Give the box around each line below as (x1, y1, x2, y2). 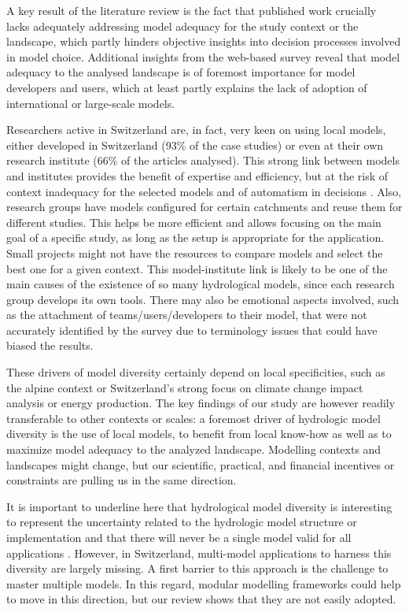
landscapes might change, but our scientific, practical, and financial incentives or (6, 456, 395, 473)
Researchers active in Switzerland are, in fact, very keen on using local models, (6, 121, 386, 138)
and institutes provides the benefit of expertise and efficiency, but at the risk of (6, 167, 389, 184)
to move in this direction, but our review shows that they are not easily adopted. (6, 591, 396, 607)
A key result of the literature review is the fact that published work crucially (6, 2, 377, 18)
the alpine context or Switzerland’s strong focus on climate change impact (6, 379, 363, 395)
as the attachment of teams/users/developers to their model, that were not (6, 306, 367, 323)
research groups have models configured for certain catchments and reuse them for (6, 198, 403, 215)
